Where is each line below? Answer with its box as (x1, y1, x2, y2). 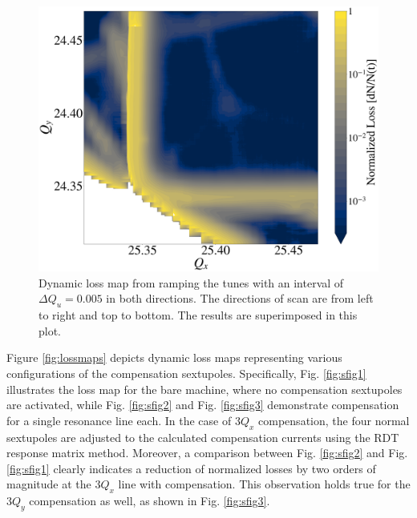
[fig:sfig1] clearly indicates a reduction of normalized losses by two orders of (6, 460, 376, 476)
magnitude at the (6, 476, 91, 492)
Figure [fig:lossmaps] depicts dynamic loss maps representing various (6, 349, 342, 366)
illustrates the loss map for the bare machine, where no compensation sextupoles (6, 380, 403, 397)
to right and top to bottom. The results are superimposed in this (38, 307, 358, 323)
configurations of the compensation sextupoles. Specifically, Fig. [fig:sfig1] (6, 365, 366, 382)
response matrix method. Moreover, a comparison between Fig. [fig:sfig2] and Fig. (6, 444, 408, 461)
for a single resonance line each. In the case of (6, 412, 232, 428)
